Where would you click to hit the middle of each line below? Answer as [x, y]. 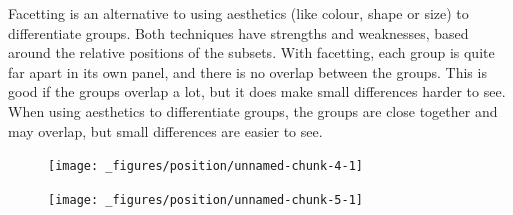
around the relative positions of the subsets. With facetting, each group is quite [251, 52]
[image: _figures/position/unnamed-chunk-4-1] [205, 166]
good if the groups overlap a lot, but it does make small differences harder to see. [257, 91]
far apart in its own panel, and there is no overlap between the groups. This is [247, 71]
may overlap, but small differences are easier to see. [165, 130]
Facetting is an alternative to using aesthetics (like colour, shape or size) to [238, 13]
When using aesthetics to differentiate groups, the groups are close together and [253, 110]
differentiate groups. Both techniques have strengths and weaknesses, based [238, 32]
